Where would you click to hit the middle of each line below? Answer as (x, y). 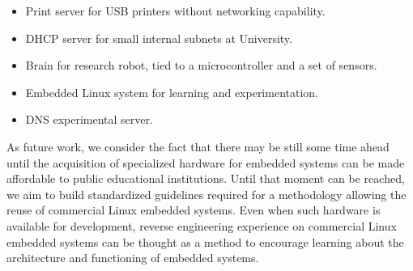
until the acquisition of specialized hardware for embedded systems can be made (206, 162)
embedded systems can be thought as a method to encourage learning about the (205, 241)
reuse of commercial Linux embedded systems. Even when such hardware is (194, 210)
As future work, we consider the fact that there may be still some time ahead (198, 146)
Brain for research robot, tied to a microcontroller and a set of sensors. (201, 65)
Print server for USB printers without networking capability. (175, 11)
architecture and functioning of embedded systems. (133, 258)
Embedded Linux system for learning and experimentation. (172, 92)
